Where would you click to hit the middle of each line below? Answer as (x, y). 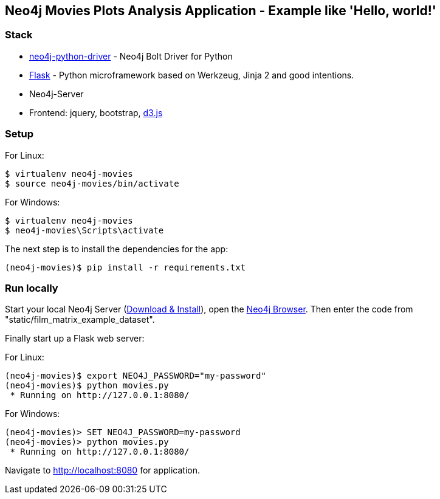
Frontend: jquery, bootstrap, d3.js (96, 112)
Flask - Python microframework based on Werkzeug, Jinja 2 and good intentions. (192, 75)
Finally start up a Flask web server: (75, 339)
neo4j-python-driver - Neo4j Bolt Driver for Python (131, 56)
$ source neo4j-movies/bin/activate (92, 183)
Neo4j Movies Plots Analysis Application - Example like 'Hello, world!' (221, 11)
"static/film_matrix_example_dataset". (80, 320)
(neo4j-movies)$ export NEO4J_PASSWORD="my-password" (136, 376)
